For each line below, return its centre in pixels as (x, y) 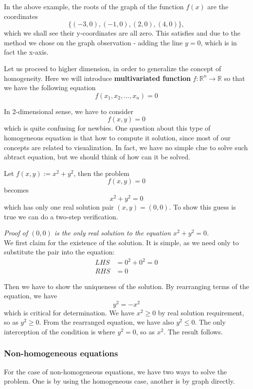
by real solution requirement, (201, 312)
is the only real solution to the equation (112, 233)
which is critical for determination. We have (69, 312)
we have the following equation (50, 88)
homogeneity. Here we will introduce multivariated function (97, 78)
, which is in (219, 42)
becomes (17, 190)
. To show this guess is (202, 206)
